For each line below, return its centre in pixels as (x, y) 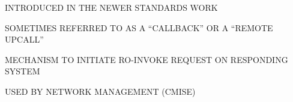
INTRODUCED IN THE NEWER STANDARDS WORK (111, 7)
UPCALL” (24, 39)
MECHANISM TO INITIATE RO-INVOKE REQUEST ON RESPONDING (146, 59)
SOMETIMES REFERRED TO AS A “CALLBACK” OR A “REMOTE (139, 27)
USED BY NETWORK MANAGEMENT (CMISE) (100, 91)
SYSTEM (23, 71)
